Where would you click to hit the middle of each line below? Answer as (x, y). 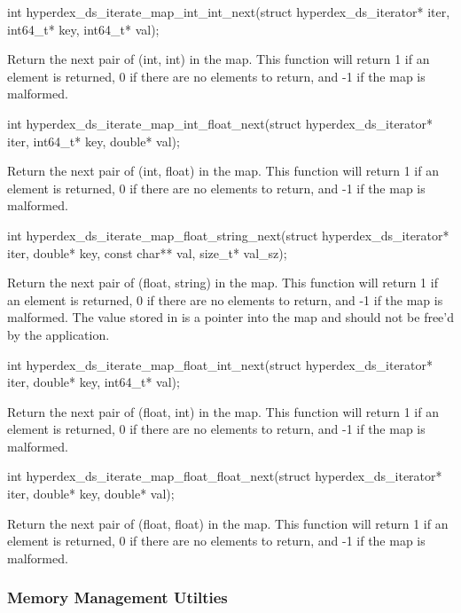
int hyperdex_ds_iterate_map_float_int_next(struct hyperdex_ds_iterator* (220, 364)
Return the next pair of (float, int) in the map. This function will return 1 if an (223, 411)
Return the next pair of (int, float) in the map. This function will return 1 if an (223, 171)
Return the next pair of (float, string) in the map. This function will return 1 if (223, 283)
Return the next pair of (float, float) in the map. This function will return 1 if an (228, 523)
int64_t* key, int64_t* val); (83, 29)
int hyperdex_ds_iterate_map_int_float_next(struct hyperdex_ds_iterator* (220, 123)
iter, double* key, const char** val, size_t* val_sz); (147, 252)
